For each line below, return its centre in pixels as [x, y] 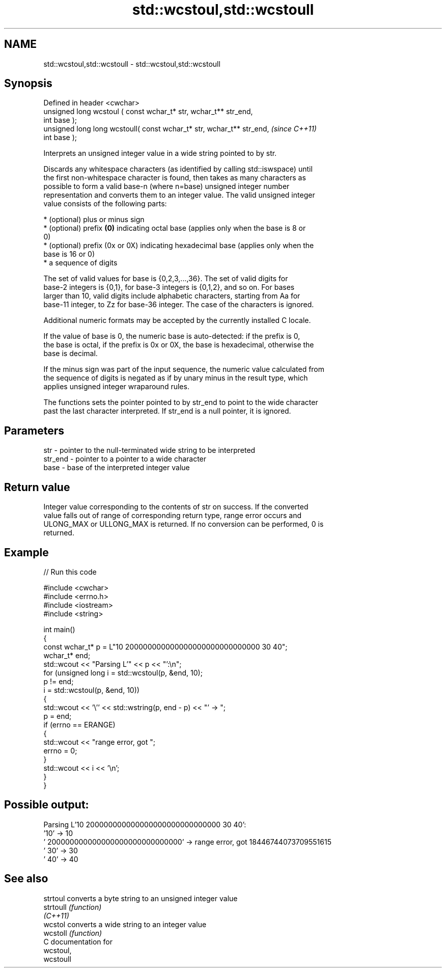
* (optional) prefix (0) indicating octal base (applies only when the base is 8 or [175, 228]
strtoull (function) [73, 907]
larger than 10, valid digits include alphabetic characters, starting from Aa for [172, 296]
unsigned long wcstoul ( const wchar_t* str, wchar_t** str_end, [148, 112]
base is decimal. [71, 354]
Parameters [34, 430]
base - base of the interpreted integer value [117, 468]
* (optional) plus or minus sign [94, 220]
